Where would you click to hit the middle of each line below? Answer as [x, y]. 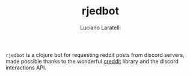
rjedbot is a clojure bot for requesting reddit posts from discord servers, [95, 54]
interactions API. [26, 68]
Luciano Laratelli [100, 28]
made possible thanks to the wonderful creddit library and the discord [92, 61]
